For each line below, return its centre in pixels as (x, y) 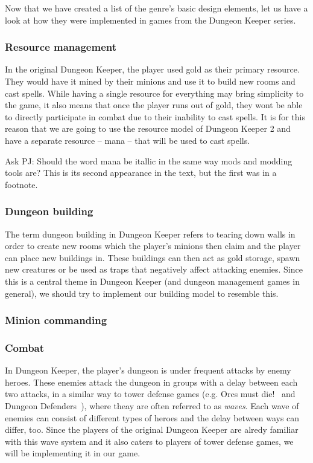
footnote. (21, 184)
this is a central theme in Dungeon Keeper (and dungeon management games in (152, 281)
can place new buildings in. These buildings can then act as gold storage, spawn (153, 257)
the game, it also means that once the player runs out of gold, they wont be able (154, 105)
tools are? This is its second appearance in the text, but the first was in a (141, 173)
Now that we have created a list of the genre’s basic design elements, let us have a (156, 8)
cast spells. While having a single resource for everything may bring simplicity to (154, 93)
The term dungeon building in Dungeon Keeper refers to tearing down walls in (150, 234)
